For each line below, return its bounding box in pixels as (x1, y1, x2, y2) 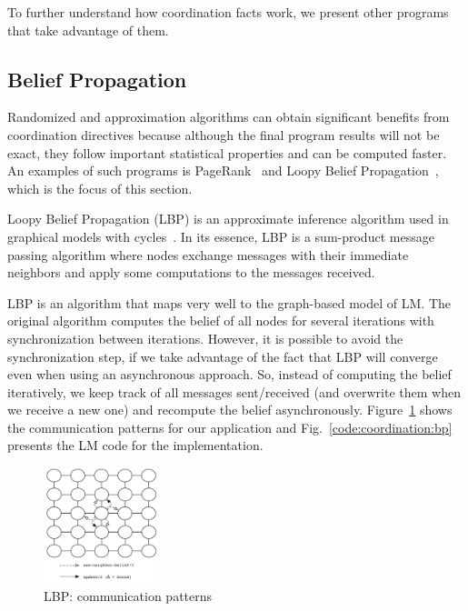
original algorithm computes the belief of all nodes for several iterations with (7, 311, 434, 330)
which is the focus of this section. (7, 178, 193, 197)
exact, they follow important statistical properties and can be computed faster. (7, 143, 447, 162)
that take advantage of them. (7, 20, 169, 39)
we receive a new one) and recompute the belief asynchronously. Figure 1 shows (7, 400, 453, 419)
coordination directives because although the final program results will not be (7, 125, 440, 144)
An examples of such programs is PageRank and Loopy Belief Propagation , (7, 161, 439, 180)
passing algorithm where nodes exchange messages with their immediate (7, 245, 409, 264)
